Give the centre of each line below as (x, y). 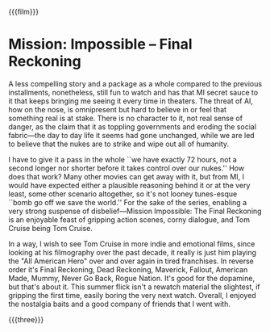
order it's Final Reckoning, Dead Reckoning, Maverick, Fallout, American (128, 269)
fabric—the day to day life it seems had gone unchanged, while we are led (132, 135)
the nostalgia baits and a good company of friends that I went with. (120, 304)
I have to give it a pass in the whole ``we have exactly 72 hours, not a (123, 159)
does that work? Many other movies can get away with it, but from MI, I (126, 176)
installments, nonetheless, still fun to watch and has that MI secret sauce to (133, 92)
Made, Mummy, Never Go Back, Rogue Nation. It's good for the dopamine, (132, 278)
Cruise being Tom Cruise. (50, 228)
